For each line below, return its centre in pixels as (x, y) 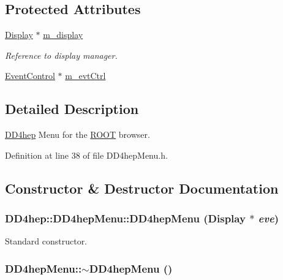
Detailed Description (72, 109)
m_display (63, 35)
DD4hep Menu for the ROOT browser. (77, 134)
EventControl (30, 76)
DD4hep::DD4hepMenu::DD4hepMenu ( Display (125, 218)
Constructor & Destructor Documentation (142, 188)
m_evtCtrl (85, 76)
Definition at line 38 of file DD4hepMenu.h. (86, 155)
